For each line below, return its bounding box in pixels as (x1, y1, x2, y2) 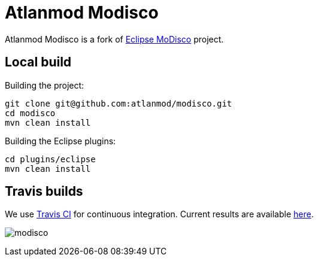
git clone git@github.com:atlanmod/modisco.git (5, 98, 232, 108)
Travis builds (5, 184, 83, 199)
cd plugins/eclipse (5, 154, 96, 164)
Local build (5, 54, 72, 70)
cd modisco (5, 108, 56, 118)
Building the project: (5, 80, 84, 90)
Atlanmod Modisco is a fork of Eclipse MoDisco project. (5, 34, 224, 44)
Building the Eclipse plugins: (5, 135, 116, 146)
